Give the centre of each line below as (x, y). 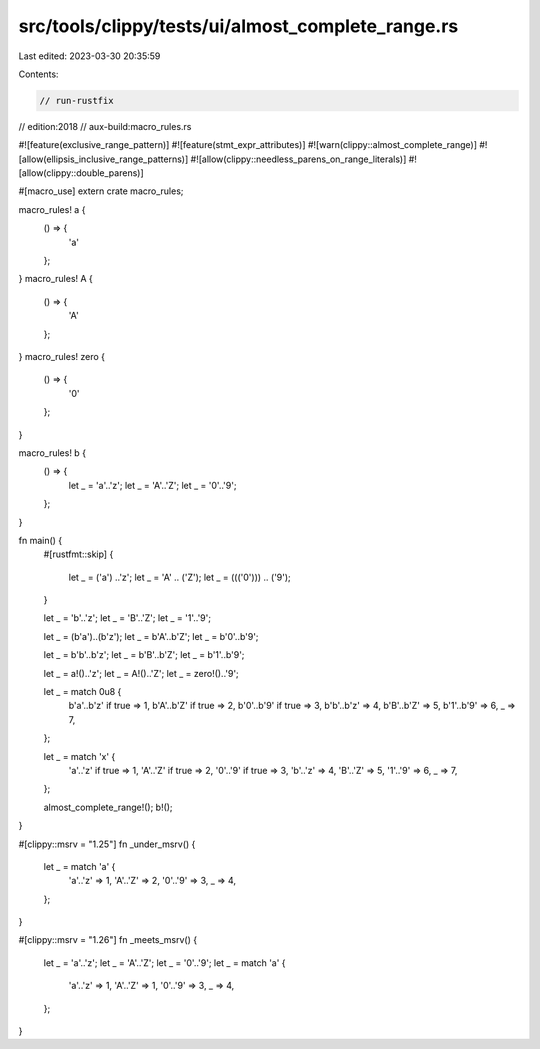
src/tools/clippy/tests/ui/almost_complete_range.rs (238, 26)
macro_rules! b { (52, 452)
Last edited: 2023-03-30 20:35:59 (89, 56)
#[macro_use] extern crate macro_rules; (101, 191)
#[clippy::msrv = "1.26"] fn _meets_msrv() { (108, 940)
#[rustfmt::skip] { (78, 554)
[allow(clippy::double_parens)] (81, 173)
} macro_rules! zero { (61, 356)
